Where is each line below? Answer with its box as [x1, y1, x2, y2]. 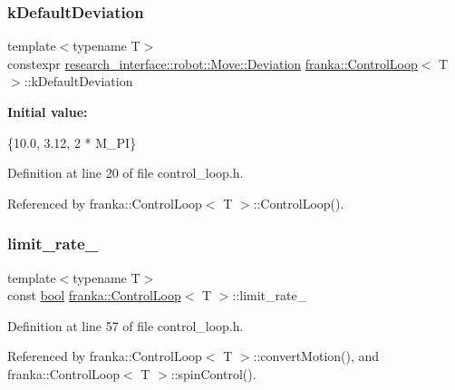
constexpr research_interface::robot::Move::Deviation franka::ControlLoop [7, 54, 418, 73]
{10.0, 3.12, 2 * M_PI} [7, 132, 137, 151]
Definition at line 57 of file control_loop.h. [7, 316, 244, 335]
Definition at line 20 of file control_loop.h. [7, 163, 244, 182]
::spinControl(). [170, 364, 257, 383]
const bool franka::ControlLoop [7, 286, 181, 305]
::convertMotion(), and [253, 346, 380, 366]
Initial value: [7, 102, 88, 121]
